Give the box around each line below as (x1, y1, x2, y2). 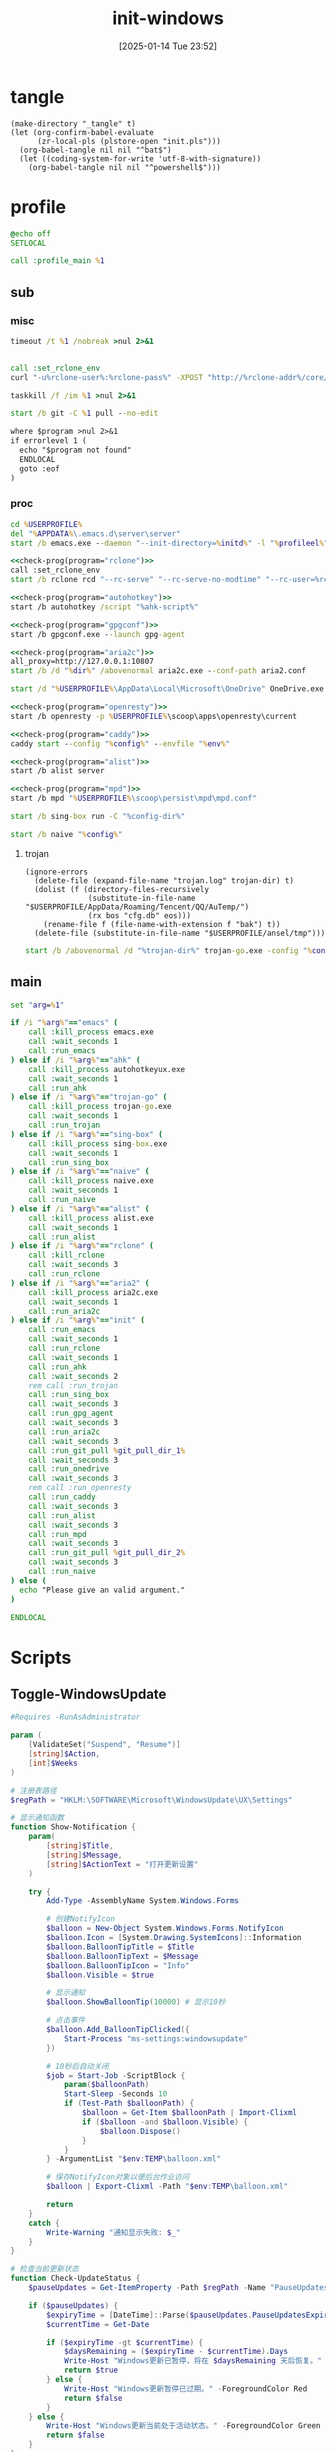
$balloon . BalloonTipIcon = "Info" (46, 1960, 190, 1971)
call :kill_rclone (28, 1250, 105, 1261)
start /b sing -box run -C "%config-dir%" (10, 812, 186, 822)
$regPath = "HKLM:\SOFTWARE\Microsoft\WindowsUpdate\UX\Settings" (10, 1795, 293, 1805)
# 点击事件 (46, 2015, 86, 2026)
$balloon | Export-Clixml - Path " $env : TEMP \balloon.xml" (46, 2182, 288, 2192)
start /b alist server (10, 766, 105, 776)
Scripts (10, 1646, 72, 1669)
